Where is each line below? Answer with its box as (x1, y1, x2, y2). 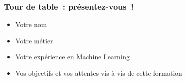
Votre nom (15, 19, 47, 29)
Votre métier (15, 35, 53, 45)
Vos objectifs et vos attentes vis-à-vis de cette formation (15, 68, 182, 78)
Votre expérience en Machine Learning (15, 52, 130, 62)
